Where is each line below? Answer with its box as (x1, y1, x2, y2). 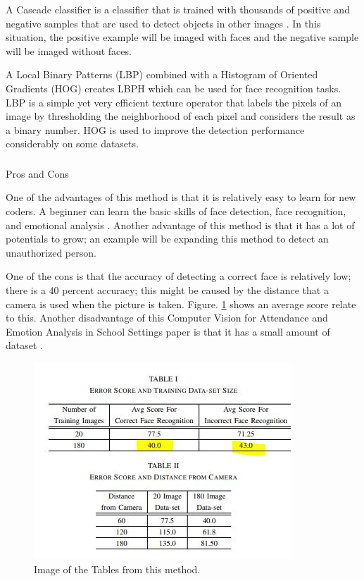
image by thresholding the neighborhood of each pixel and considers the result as (6, 109, 356, 123)
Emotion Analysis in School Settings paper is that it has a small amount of (6, 324, 330, 338)
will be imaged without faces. (6, 43, 132, 58)
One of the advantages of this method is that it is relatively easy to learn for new (6, 190, 356, 204)
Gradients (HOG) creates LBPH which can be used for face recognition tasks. (6, 80, 341, 95)
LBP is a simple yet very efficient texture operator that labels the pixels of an (6, 94, 342, 109)
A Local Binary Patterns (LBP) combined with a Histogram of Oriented (6, 67, 318, 82)
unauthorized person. (6, 245, 96, 259)
